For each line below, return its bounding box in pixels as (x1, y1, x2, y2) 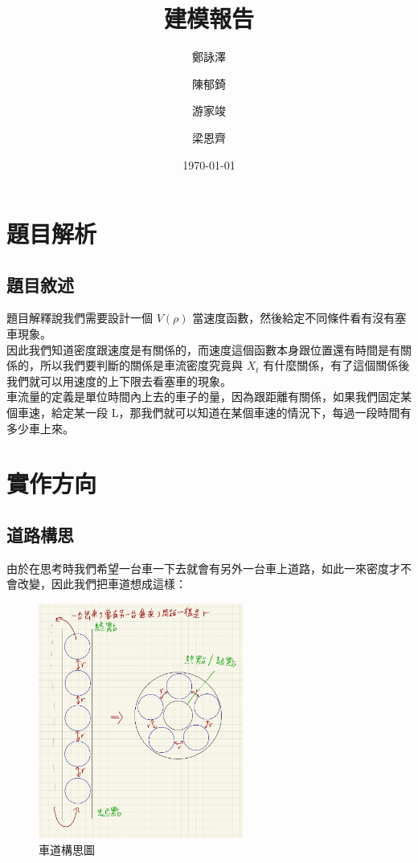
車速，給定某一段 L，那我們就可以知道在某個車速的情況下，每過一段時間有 (17, 404, 412, 421)
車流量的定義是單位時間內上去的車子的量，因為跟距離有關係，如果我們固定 (6, 388, 400, 405)
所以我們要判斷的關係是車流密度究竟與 (39, 357, 243, 374)
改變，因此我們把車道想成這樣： (17, 575, 186, 592)
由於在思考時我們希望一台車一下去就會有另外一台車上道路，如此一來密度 (6, 559, 389, 576)
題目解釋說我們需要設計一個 (6, 309, 153, 326)
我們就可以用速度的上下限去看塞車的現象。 (6, 372, 232, 389)
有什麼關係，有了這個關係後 (263, 357, 410, 374)
